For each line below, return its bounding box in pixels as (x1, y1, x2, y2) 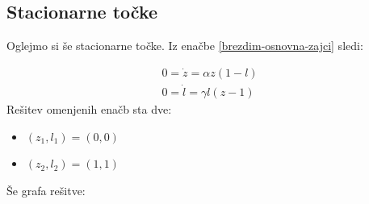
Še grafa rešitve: (6, 181, 86, 198)
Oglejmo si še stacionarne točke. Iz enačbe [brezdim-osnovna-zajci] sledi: (6, 37, 363, 54)
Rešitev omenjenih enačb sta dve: (6, 101, 172, 118)
